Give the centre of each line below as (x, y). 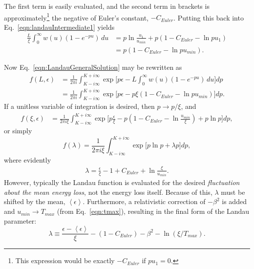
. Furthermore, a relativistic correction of (144, 201)
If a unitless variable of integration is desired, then (79, 106)
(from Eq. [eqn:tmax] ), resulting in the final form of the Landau (153, 211)
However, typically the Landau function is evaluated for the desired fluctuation (122, 182)
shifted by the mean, (35, 201)
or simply (18, 130)
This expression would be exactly (65, 260)
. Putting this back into (209, 17)
